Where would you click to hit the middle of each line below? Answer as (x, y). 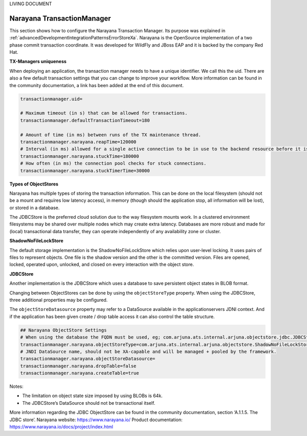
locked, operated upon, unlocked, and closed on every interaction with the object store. (102, 264)
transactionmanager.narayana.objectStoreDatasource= (88, 359)
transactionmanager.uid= (51, 99)
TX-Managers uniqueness (38, 61)
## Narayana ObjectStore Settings (63, 330)
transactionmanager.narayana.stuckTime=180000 (80, 156)
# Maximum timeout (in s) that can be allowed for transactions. (104, 113)
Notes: (16, 386)
